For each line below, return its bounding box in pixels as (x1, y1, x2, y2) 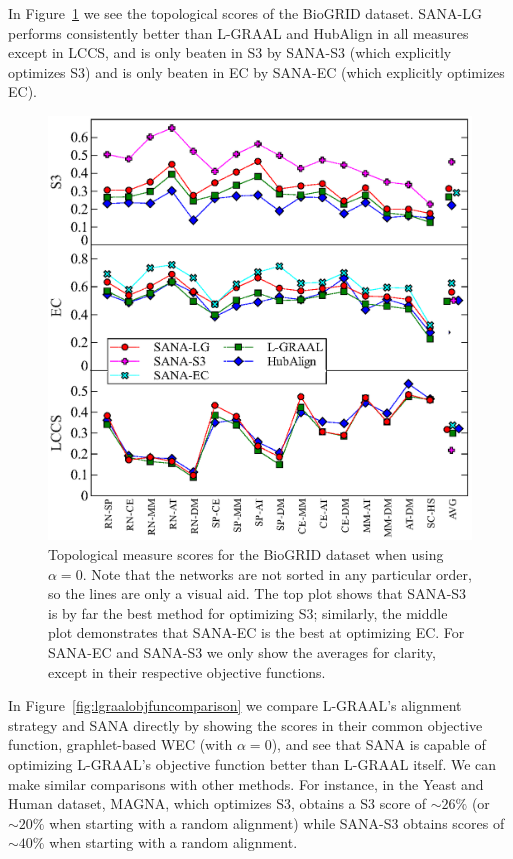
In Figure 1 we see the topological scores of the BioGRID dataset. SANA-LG (8, 3, 483, 23)
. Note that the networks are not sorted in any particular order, (82, 563, 472, 584)
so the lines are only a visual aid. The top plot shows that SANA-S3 (48, 583, 467, 604)
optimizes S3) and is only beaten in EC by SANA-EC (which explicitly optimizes (8, 61, 505, 82)
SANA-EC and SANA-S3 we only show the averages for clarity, (48, 641, 436, 662)
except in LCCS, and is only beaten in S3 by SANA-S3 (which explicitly (8, 42, 452, 63)
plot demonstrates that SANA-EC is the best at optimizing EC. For (48, 622, 465, 643)
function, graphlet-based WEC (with (8, 734, 233, 755)
